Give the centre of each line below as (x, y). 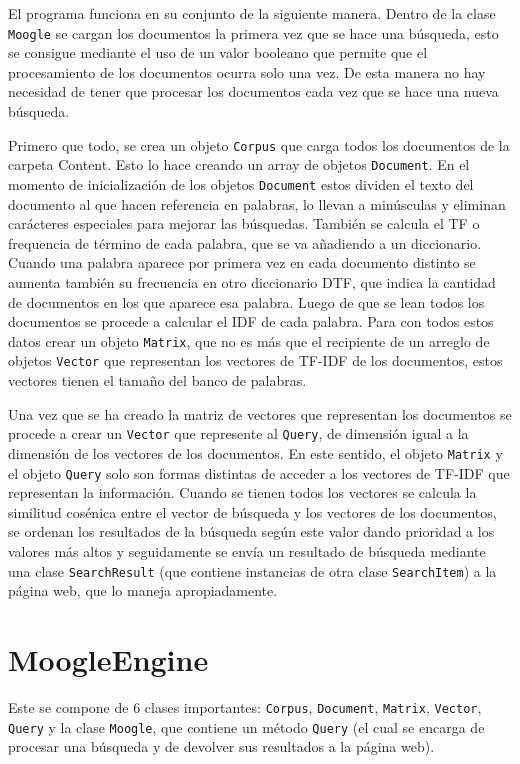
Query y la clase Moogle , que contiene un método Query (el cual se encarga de (246, 726)
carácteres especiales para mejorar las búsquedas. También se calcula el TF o (244, 223)
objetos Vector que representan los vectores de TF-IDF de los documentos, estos (255, 360)
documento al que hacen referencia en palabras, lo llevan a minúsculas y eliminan (257, 203)
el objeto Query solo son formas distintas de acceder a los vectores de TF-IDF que (259, 472)
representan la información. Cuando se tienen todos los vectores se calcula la (242, 492)
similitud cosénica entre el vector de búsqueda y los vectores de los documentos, (252, 511)
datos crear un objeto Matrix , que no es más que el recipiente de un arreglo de (249, 340)
